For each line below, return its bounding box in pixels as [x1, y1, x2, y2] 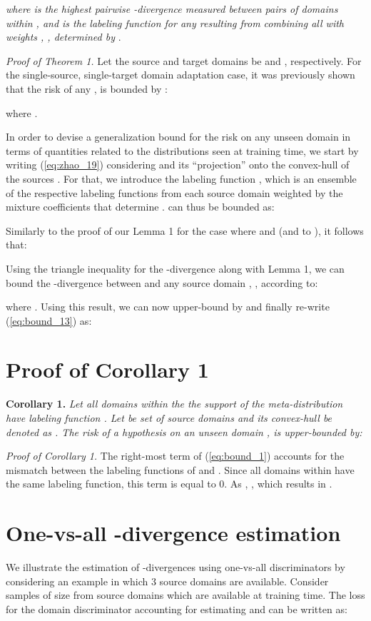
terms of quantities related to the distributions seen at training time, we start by [6, 143, 359, 158]
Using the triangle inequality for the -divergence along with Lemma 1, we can [6, 261, 345, 276]
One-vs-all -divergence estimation [6, 518, 341, 547]
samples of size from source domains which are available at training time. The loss [6, 587, 365, 602]
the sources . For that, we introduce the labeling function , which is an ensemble [6, 171, 357, 186]
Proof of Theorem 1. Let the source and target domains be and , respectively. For [6, 53, 362, 68]
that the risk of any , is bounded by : [6, 81, 168, 96]
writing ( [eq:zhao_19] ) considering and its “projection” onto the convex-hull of [6, 157, 350, 172]
